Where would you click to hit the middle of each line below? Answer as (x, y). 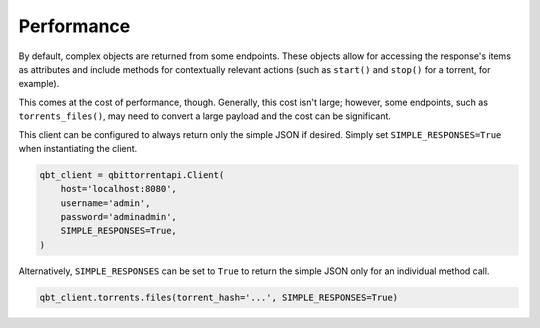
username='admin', (105, 203)
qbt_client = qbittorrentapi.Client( (132, 174)
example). (39, 84)
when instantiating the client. (78, 148)
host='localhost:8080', (118, 189)
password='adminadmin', (118, 217)
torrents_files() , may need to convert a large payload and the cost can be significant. (205, 116)
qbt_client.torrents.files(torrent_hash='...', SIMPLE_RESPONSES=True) (219, 297)
